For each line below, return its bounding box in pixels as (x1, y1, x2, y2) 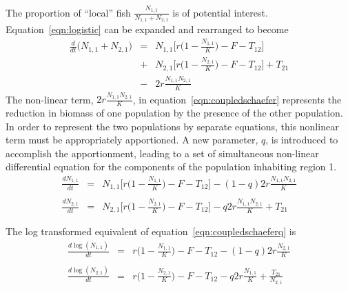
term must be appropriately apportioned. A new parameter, (6, 132, 258, 147)
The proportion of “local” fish (6, 5, 131, 19)
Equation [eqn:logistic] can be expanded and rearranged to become (6, 21, 289, 36)
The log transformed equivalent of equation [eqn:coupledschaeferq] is (6, 224, 296, 239)
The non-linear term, (6, 92, 94, 106)
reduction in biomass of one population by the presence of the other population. (6, 106, 343, 120)
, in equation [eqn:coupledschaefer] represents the (132, 92, 342, 106)
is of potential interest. (172, 5, 268, 19)
